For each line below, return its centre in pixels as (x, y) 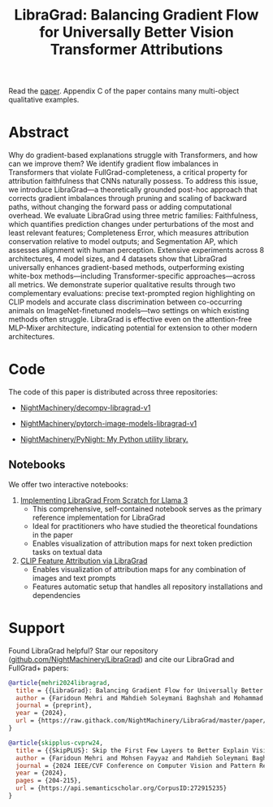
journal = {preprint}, (54, 705)
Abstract (39, 133)
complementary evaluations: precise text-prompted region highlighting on (132, 294)
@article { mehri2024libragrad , (60, 683)
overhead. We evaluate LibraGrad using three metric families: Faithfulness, (133, 216)
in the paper (52, 534)
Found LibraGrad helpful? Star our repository (83, 650)
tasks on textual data (67, 552)
